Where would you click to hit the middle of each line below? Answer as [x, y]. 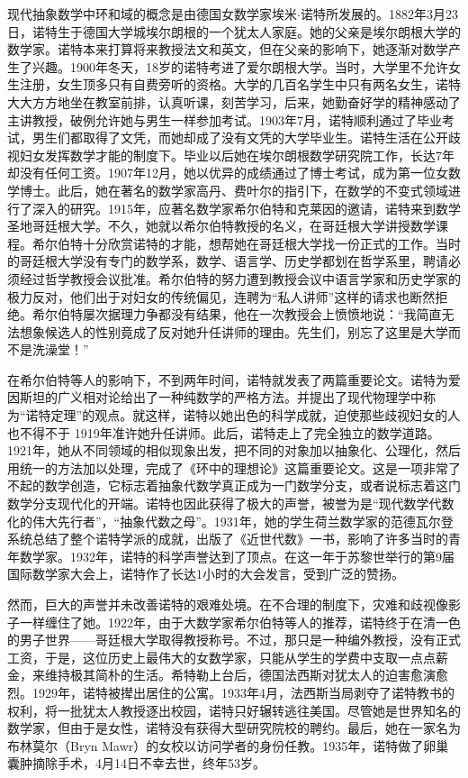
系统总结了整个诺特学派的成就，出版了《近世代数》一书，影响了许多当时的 [228, 539]
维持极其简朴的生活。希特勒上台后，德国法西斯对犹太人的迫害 [227, 675]
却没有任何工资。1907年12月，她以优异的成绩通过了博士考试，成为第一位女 [228, 173]
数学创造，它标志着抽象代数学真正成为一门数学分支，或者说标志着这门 [252, 485]
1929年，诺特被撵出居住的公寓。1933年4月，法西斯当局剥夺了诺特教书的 [243, 692]
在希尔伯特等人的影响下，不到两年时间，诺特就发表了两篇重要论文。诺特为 [228, 379]
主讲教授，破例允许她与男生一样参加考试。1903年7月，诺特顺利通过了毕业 [225, 119]
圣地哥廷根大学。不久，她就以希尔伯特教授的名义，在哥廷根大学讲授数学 [221, 226]
